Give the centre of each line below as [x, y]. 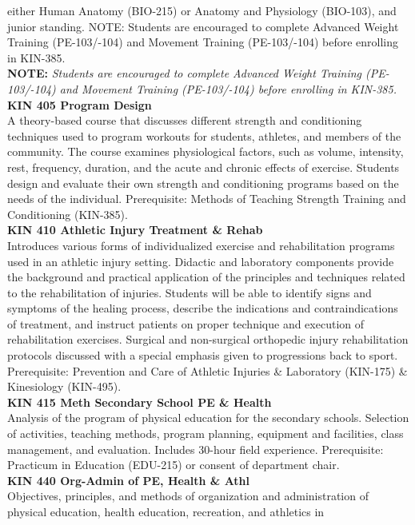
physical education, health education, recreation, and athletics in [166, 511]
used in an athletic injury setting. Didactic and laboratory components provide [201, 261]
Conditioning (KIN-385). [68, 214]
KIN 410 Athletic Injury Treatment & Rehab [135, 230]
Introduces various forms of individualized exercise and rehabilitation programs [201, 245]
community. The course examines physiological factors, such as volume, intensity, [206, 151]
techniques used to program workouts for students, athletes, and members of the [204, 135]
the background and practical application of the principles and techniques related [206, 277]
